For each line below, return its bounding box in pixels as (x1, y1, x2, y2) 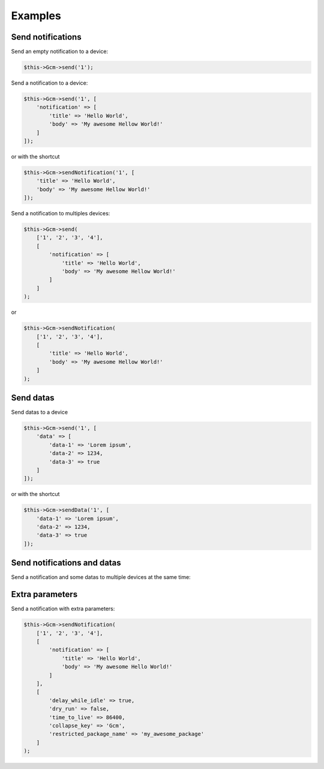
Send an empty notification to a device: (11, 48, 108, 55)
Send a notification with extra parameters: (11, 605, 115, 613)
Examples (11, 9, 61, 22)
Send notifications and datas (11, 558, 121, 568)
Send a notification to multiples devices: (11, 210, 110, 217)
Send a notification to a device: (11, 79, 88, 87)
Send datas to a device (11, 409, 68, 416)
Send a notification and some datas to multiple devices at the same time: (11, 574, 191, 581)
